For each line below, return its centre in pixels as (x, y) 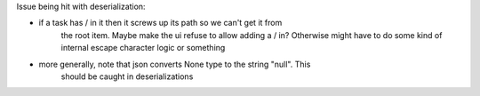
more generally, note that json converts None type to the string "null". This (175, 64)
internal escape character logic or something (143, 48)
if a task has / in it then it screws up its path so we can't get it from (160, 23)
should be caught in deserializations (127, 76)
